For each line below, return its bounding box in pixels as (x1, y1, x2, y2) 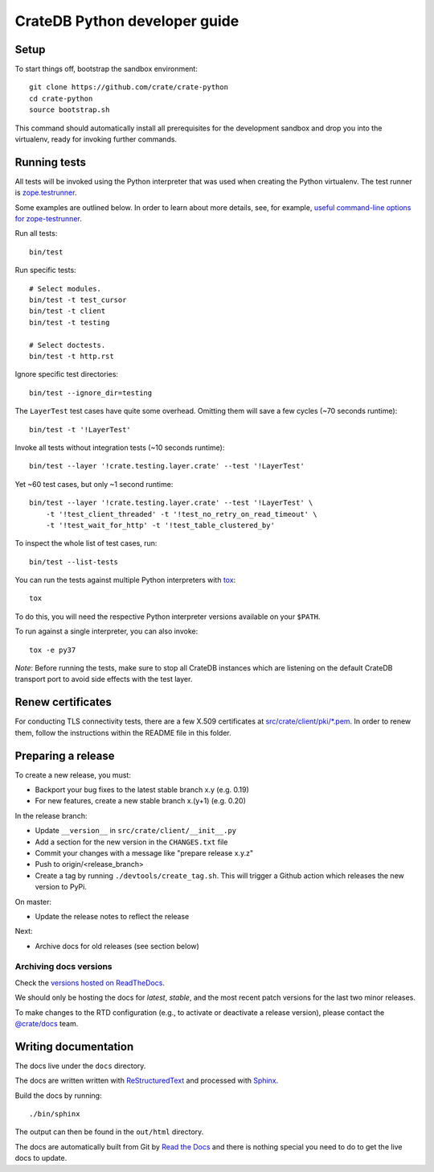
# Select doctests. (29, 340, 106, 349)
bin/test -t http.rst (29, 352, 114, 361)
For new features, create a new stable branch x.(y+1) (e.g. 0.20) (35, 796, 247, 806)
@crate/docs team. (14, 1019, 79, 1029)
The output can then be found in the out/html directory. (14, 1127, 204, 1137)
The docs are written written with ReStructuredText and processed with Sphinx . (14, 1075, 279, 1086)
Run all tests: (14, 229, 58, 238)
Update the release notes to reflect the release (35, 911, 190, 921)
